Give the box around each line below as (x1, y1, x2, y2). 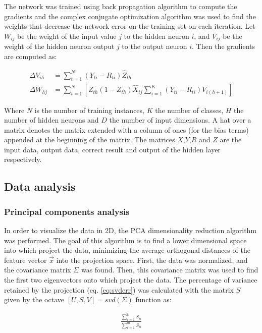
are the (220, 134, 242, 145)
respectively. (4, 154, 42, 164)
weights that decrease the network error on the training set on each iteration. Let (4, 21, 255, 31)
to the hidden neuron (124, 30, 189, 41)
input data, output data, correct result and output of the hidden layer (4, 144, 221, 154)
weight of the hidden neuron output (4, 41, 115, 51)
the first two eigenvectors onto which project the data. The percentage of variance (4, 274, 257, 285)
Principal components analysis (4, 205, 130, 217)
